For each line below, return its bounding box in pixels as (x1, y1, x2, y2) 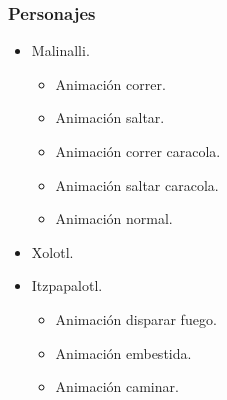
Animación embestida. (55, 342, 192, 363)
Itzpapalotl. (31, 275, 103, 296)
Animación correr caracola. (55, 141, 221, 161)
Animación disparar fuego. (55, 308, 217, 329)
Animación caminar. (55, 376, 179, 397)
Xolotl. (31, 241, 74, 262)
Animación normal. (55, 208, 173, 229)
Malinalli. (31, 40, 90, 61)
